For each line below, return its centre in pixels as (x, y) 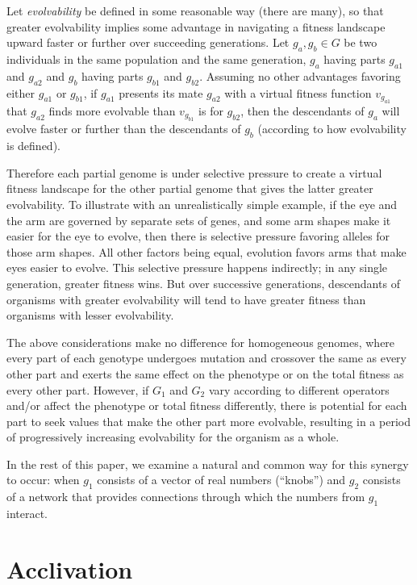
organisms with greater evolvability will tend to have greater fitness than (186, 299)
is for (211, 110)
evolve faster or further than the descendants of (124, 129)
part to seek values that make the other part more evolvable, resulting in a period (208, 421)
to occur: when (43, 480)
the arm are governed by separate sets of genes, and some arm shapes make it (199, 220)
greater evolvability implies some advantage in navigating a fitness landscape (196, 26)
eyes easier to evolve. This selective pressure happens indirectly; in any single (197, 267)
